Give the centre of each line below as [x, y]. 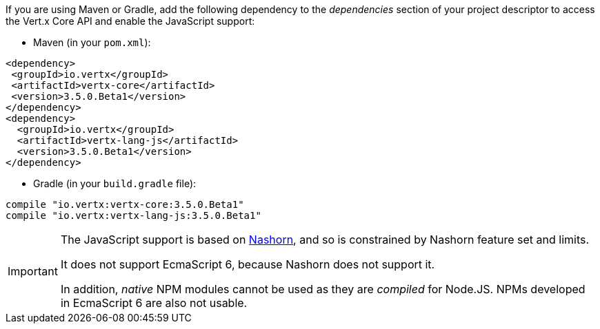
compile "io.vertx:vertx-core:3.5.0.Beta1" [125, 204]
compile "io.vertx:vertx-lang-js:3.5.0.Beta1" [133, 215]
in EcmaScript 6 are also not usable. [154, 303]
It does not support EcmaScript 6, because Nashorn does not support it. [248, 264]
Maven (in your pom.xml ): [92, 42]
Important [33, 271]
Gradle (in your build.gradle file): [115, 183]
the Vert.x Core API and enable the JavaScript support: [130, 21]
